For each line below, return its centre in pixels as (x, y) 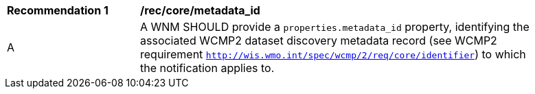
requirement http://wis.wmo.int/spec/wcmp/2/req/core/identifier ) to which (333, 54)
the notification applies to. (207, 68)
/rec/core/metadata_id (200, 10)
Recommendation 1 (58, 10)
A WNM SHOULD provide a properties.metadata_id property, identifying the (335, 27)
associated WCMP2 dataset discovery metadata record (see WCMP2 (319, 40)
